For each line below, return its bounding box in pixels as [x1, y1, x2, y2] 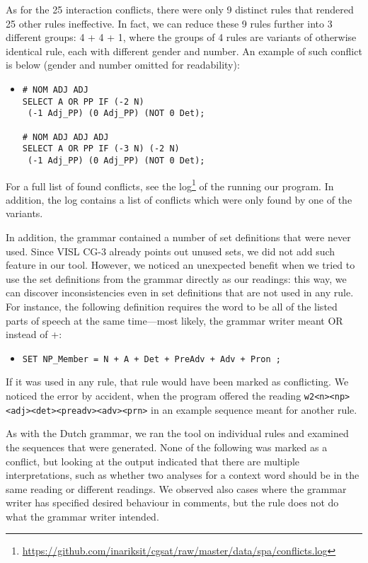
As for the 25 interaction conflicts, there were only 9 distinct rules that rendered [6, 2, 354, 16]
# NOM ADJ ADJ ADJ [22, 132, 109, 142]
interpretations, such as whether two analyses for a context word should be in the [6, 468, 360, 482]
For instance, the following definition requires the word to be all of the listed [6, 298, 338, 313]
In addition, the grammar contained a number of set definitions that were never [6, 230, 351, 244]
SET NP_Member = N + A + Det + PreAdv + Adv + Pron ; [22, 354, 281, 364]
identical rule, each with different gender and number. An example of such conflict [6, 43, 362, 58]
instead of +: [6, 327, 62, 342]
